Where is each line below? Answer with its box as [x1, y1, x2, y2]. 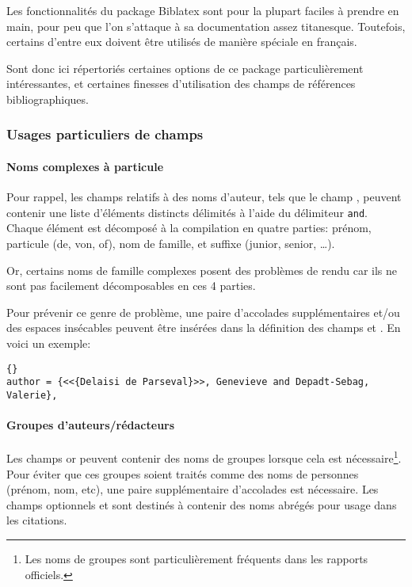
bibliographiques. [6, 90, 89, 107]
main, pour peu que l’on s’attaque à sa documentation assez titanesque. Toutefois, [6, 17, 406, 34]
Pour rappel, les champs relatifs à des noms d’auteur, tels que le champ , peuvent [6, 189, 402, 205]
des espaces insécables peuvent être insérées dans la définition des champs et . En [6, 319, 401, 336]
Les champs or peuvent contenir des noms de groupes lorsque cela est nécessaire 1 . [6, 448, 402, 467]
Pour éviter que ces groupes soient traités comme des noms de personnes [6, 465, 359, 482]
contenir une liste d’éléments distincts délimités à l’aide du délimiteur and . [6, 204, 368, 220]
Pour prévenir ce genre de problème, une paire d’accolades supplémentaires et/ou [6, 303, 400, 320]
